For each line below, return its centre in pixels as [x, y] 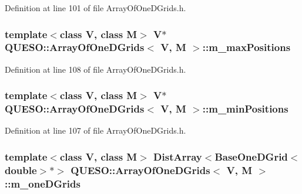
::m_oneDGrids [43, 183]
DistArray [178, 156]
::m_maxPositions [246, 47]
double [21, 170]
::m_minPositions [245, 109]
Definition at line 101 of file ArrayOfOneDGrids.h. [95, 8]
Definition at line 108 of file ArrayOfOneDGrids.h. [95, 69]
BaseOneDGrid [251, 156]
